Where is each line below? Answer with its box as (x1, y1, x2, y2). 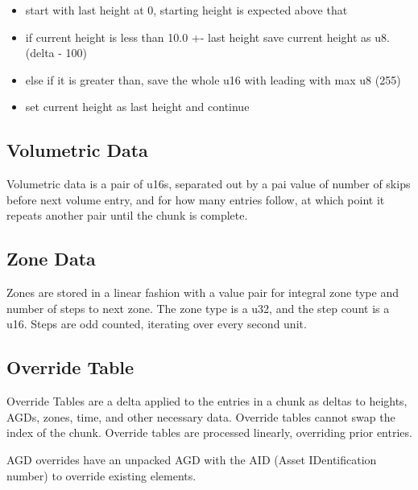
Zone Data (6, 246, 96, 271)
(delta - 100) (25, 44, 88, 61)
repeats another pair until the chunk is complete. (6, 207, 248, 224)
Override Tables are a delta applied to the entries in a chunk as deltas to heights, (6, 393, 408, 410)
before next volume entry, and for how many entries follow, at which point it (6, 191, 385, 208)
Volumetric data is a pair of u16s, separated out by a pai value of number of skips (6, 175, 411, 192)
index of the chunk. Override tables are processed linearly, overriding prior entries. (6, 424, 412, 441)
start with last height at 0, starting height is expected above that (25, 2, 348, 18)
